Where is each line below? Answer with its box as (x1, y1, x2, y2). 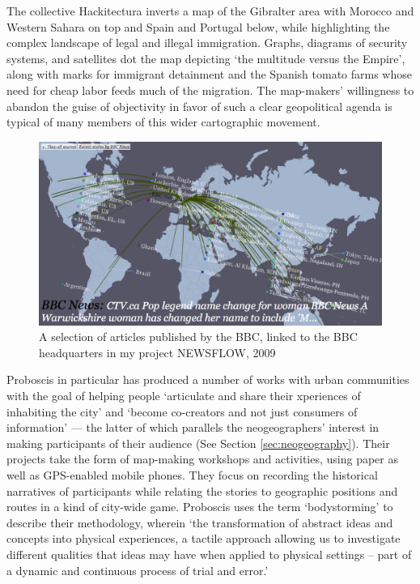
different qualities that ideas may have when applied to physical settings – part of (6, 545, 412, 562)
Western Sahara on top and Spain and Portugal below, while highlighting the (6, 18, 390, 35)
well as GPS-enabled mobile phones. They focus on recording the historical (6, 467, 378, 483)
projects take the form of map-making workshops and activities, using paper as (6, 450, 399, 467)
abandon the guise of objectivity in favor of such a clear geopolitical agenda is (6, 97, 392, 114)
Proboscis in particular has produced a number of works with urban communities (6, 371, 409, 388)
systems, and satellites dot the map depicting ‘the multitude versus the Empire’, (6, 49, 405, 66)
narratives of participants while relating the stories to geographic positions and (6, 482, 398, 499)
